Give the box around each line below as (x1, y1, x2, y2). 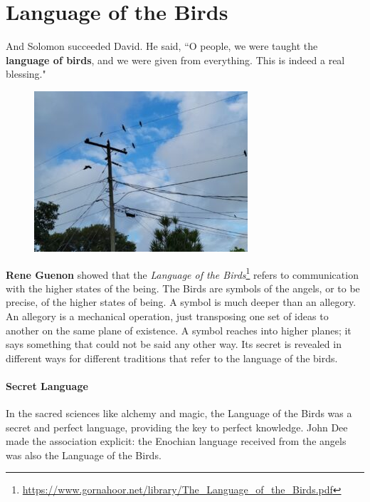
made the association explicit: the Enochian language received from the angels (6, 434, 347, 449)
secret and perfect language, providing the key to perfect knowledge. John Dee (6, 419, 348, 434)
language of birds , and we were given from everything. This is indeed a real (6, 52, 345, 67)
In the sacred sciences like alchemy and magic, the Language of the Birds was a (6, 406, 352, 421)
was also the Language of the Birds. (6, 447, 162, 462)
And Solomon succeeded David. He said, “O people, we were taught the (6, 39, 318, 53)
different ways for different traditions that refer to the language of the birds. (6, 350, 338, 365)
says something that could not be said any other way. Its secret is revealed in (6, 337, 342, 352)
